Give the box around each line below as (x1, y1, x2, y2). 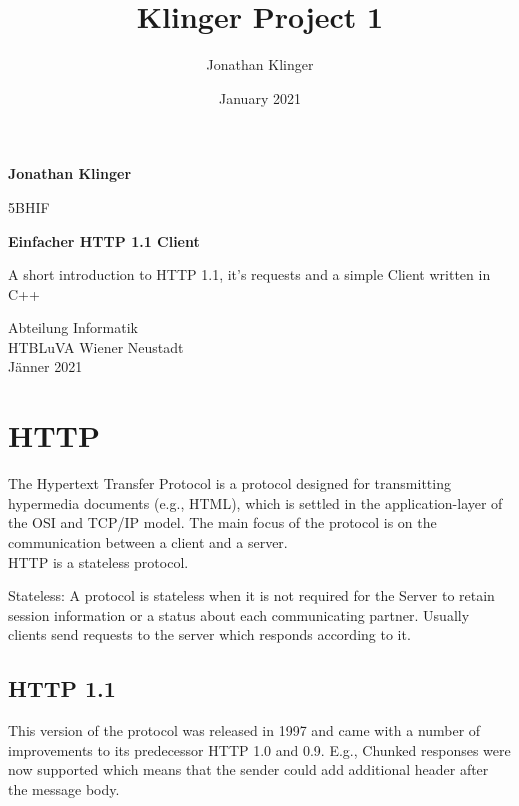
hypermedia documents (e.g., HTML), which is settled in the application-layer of (8, 492, 503, 513)
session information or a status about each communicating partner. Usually (8, 604, 470, 625)
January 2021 (219, 87, 301, 108)
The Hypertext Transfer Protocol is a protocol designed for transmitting (8, 473, 451, 494)
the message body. (8, 778, 120, 799)
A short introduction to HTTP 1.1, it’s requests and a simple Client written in (8, 264, 491, 285)
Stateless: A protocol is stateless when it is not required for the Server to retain (8, 585, 495, 606)
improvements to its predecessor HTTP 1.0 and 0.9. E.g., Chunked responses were (8, 739, 511, 760)
